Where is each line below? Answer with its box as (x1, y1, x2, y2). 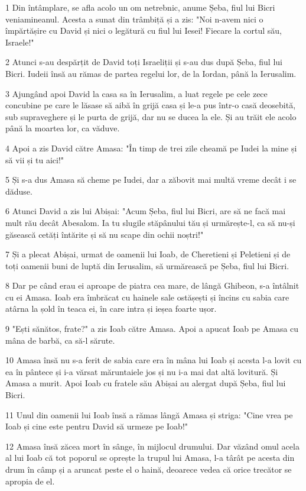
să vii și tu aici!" (5, 153, 64, 166)
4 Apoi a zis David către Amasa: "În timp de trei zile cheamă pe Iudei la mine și (5, 141, 297, 154)
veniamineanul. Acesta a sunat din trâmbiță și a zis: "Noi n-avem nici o (5, 12, 263, 25)
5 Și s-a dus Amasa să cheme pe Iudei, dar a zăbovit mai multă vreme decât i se (5, 173, 297, 186)
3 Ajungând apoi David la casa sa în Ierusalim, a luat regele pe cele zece (5, 87, 268, 99)
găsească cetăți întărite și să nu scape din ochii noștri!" (5, 228, 204, 240)
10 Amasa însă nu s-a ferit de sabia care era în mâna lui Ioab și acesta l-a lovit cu (5, 354, 302, 366)
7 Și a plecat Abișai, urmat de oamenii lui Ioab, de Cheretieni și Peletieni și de (5, 248, 291, 260)
